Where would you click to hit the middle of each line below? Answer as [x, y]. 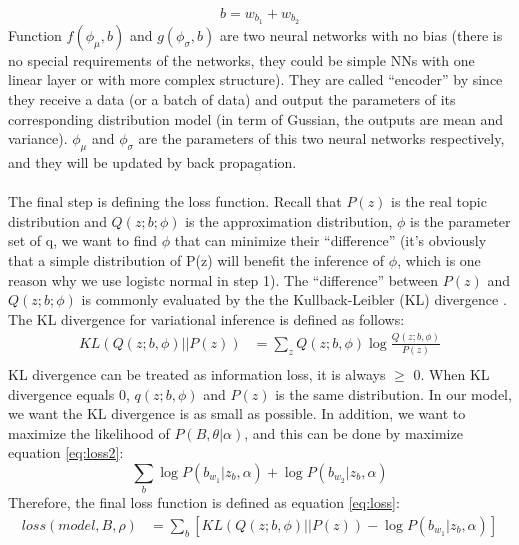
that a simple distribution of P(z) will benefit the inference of [196, 260]
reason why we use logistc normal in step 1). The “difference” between [223, 279]
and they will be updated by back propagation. [152, 162]
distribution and [57, 220]
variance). [38, 138]
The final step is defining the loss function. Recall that [175, 201]
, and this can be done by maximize [353, 432]
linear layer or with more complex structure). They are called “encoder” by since [255, 79]
